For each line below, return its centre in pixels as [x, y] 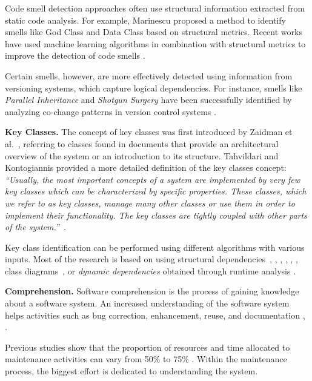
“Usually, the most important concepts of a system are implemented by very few [152, 179]
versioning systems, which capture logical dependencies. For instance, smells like [154, 88]
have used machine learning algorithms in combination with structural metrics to [155, 43]
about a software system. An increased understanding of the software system [147, 303]
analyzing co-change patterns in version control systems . [111, 111]
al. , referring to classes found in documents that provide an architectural [142, 143]
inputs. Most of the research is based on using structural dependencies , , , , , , [151, 259]
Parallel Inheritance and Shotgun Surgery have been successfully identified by [148, 100]
